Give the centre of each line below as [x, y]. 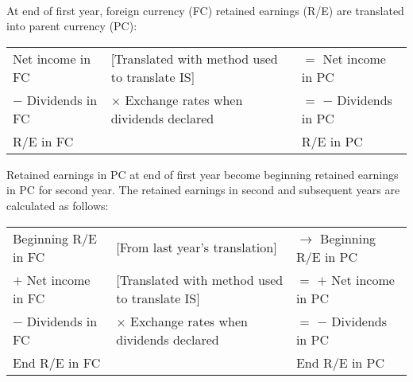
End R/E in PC [340, 362]
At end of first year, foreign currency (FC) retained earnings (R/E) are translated [205, 10]
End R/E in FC [57, 362]
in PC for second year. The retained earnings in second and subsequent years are [203, 190]
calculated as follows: [58, 205]
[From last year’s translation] [197, 248]
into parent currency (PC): [72, 26]
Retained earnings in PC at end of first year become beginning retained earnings [203, 174]
